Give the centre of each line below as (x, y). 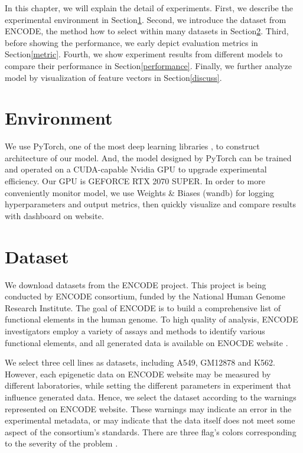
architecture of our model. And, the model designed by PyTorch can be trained (148, 157)
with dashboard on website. (54, 215)
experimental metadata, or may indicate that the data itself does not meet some (150, 420)
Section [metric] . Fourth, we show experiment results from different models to (144, 54)
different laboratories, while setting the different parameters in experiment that (148, 385)
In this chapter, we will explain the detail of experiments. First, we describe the (149, 8)
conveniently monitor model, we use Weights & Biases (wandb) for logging (139, 192)
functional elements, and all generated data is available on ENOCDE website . (146, 342)
